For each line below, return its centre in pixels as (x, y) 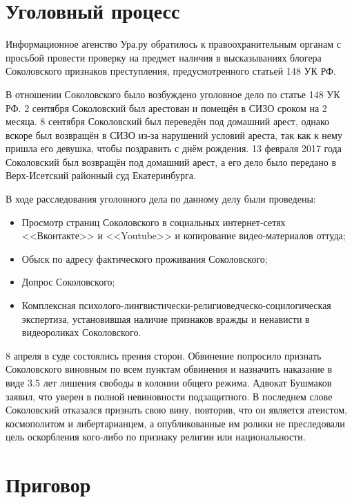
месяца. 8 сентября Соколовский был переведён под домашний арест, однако (168, 121)
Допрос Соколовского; (68, 282)
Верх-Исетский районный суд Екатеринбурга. (101, 175)
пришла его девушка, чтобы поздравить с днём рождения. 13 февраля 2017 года (174, 148)
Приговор (48, 484)
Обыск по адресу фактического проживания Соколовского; (145, 258)
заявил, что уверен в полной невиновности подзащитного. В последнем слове (169, 396)
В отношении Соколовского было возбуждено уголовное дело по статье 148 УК (173, 94)
